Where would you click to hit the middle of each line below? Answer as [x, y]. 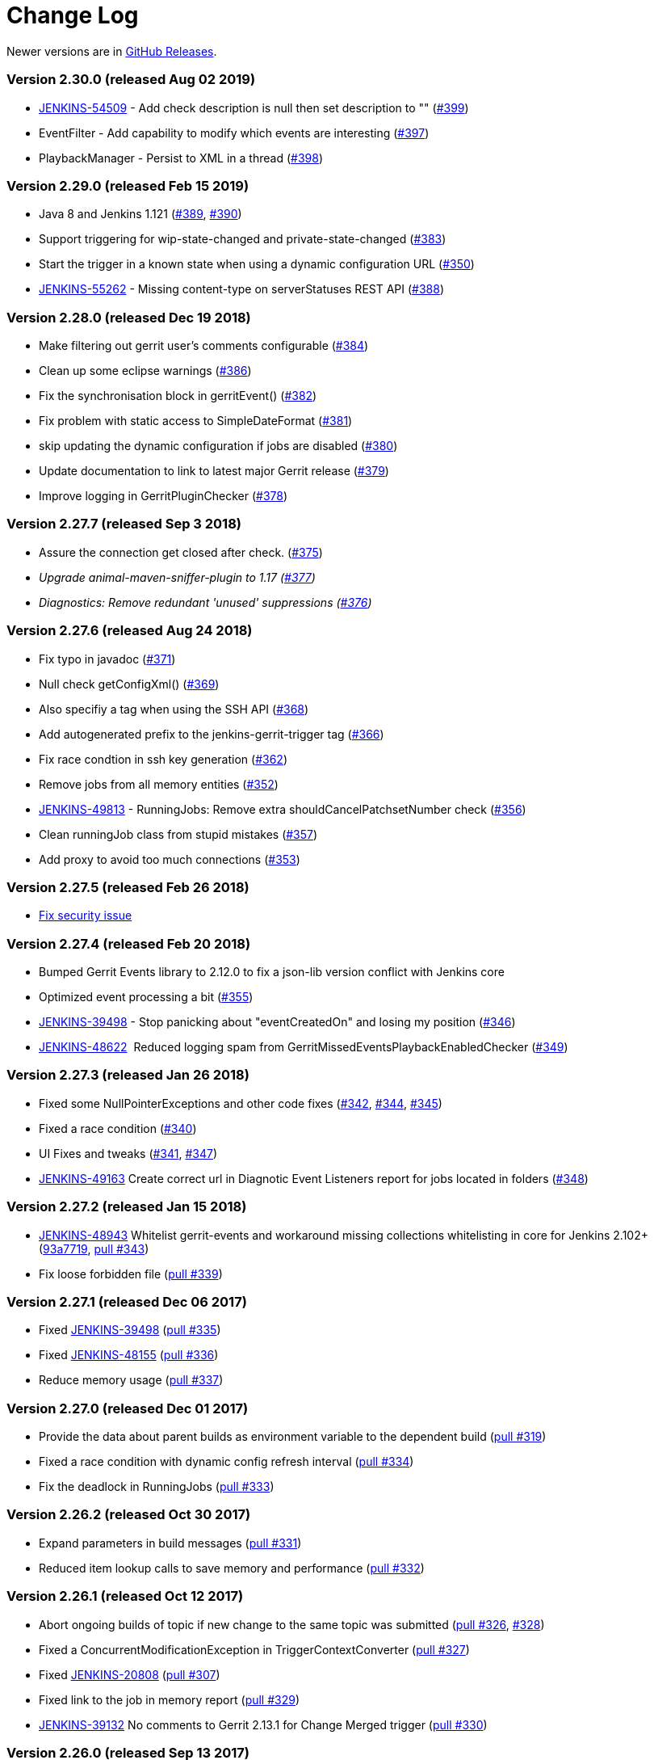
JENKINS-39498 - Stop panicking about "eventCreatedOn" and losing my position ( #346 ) [277, 1022]
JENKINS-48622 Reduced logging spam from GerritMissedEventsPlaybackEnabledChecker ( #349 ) [304, 1047]
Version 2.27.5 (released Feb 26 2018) [128, 887]
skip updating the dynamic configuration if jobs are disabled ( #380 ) [218, 446]
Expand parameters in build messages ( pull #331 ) [170, 1543]
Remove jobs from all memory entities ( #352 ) [159, 784]
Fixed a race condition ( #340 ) [118, 1128]
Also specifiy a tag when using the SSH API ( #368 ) [174, 709]
